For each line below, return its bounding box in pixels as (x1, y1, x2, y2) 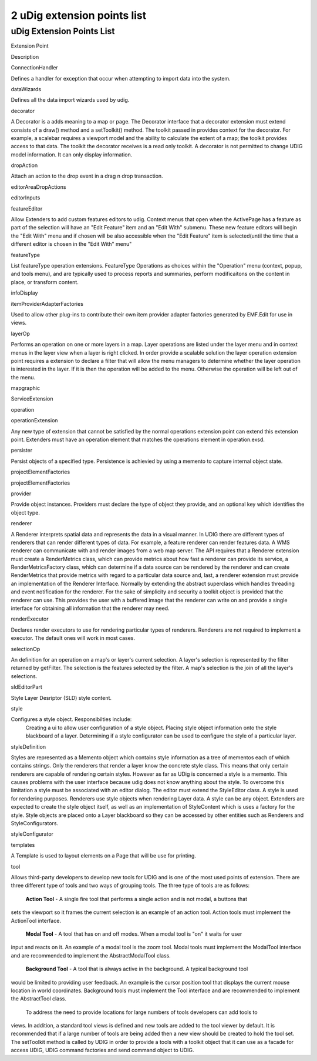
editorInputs (11, 194, 41, 201)
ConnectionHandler (11, 64, 58, 71)
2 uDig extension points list (11, 9, 147, 22)
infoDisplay (11, 289, 38, 296)
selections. (11, 672, 38, 679)
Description (11, 53, 39, 60)
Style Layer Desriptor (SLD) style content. (11, 694, 112, 701)
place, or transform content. (11, 278, 79, 285)
